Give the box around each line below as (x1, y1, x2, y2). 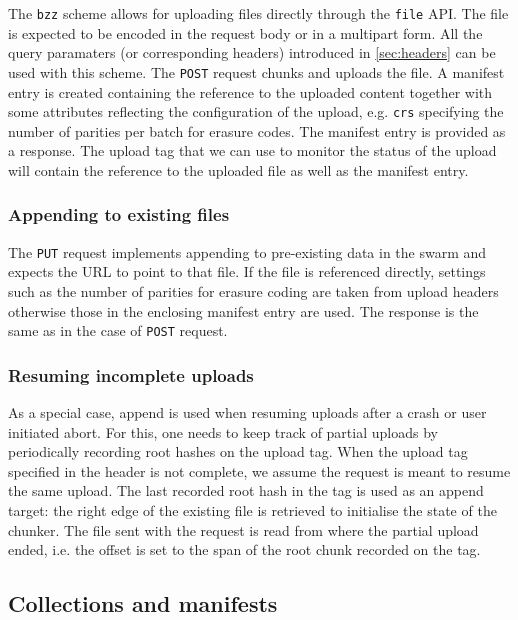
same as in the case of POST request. (8, 320, 228, 341)
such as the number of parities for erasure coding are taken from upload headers (8, 281, 499, 301)
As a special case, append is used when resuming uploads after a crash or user (8, 402, 487, 423)
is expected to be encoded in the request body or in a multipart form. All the (8, 22, 483, 43)
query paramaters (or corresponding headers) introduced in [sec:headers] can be (8, 42, 496, 63)
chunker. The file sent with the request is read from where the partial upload (8, 519, 479, 540)
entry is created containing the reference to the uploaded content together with (8, 81, 493, 102)
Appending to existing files (8, 202, 230, 227)
